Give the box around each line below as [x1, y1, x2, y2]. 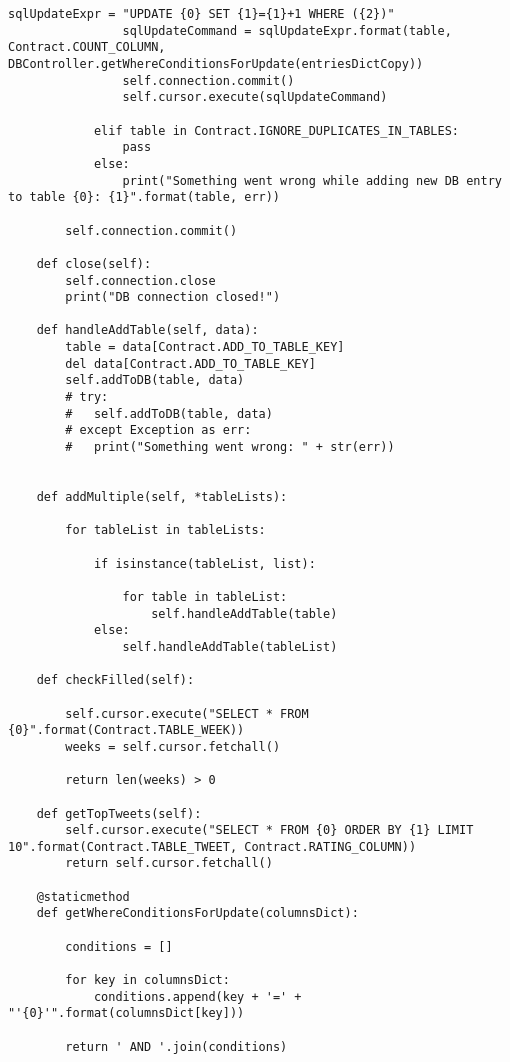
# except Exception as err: [65, 423, 252, 438]
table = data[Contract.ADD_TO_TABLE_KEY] [65, 340, 345, 355]
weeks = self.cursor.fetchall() [65, 739, 281, 754]
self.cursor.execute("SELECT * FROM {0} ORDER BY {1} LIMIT [65, 823, 474, 838]
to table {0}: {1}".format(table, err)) [8, 190, 281, 205]
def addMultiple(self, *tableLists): [36, 490, 288, 505]
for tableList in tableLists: [65, 523, 266, 538]
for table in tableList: [122, 589, 288, 604]
